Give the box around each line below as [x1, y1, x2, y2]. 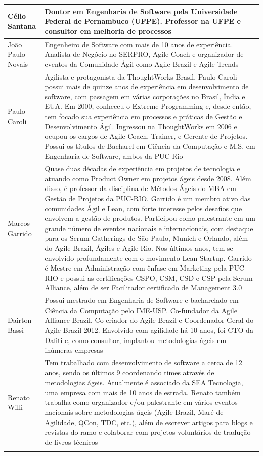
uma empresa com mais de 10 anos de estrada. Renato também [45, 387, 241, 397]
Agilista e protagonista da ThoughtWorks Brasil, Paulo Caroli [45, 71, 237, 82]
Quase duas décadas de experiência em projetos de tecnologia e [45, 163, 240, 174]
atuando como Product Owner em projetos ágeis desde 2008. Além [45, 173, 251, 183]
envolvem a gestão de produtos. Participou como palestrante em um [45, 213, 255, 223]
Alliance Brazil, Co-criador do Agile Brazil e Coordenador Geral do [45, 315, 254, 325]
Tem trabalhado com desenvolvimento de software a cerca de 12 [45, 357, 242, 367]
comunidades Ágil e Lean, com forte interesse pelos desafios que [45, 203, 242, 213]
